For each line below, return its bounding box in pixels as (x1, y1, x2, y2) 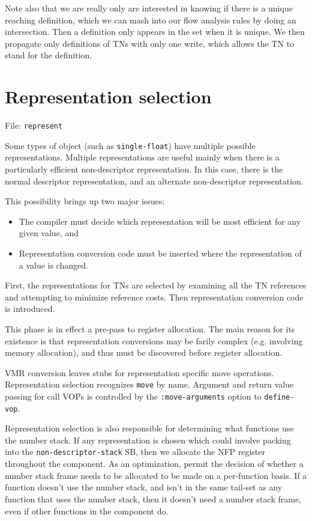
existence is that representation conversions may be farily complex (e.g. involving (5, 334, 303, 347)
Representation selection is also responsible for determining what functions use (5, 422, 294, 434)
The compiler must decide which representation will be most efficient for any (19, 215, 301, 227)
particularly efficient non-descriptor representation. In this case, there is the (5, 163, 283, 175)
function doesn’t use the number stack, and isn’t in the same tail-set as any (5, 481, 283, 493)
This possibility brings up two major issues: (5, 195, 165, 207)
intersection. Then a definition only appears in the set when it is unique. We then (5, 25, 305, 38)
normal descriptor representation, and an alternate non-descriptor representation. (5, 174, 304, 187)
